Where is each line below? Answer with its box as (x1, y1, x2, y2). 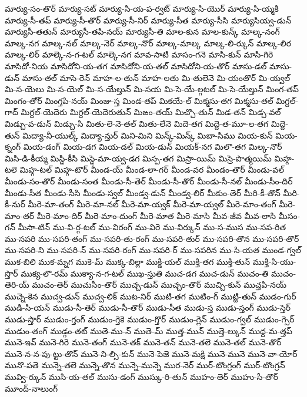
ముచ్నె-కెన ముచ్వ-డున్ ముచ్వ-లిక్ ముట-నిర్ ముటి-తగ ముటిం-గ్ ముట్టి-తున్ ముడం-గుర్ (5, 290, 296, 302)
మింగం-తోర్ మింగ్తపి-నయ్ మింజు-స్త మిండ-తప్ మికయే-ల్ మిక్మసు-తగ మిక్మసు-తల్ (5, 94, 273, 106)
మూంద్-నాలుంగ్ (5, 382, 58, 394)
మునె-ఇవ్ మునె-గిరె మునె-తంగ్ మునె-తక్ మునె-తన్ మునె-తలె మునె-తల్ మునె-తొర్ (5, 336, 282, 348)
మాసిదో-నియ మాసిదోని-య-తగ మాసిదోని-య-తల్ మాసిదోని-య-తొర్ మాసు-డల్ (5, 59, 267, 72)
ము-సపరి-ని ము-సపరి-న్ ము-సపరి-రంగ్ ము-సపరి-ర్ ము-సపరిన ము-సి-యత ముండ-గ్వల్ (5, 244, 301, 256)
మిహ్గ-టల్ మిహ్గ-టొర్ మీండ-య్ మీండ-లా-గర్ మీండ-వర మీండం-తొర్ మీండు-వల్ (19, 163, 285, 176)
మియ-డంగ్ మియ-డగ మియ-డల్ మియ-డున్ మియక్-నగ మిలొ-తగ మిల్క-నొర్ (23, 140, 282, 153)
